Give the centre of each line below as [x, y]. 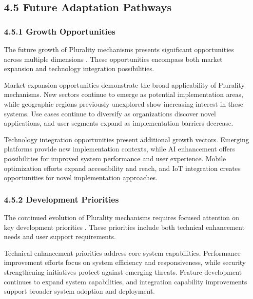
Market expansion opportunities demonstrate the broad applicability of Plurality [124, 84]
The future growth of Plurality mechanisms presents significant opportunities [119, 49]
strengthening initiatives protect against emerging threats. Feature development [123, 271]
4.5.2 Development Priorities [61, 199]
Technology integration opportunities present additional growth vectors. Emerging [126, 139]
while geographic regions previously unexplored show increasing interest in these [124, 103]
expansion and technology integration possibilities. [79, 68]
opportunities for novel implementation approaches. [81, 178]
